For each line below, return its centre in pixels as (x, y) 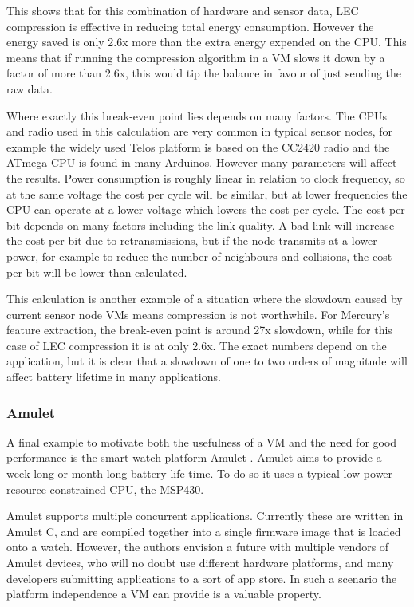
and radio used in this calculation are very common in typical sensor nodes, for (199, 131)
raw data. (30, 88)
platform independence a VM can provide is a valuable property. (164, 594)
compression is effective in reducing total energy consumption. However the (190, 26)
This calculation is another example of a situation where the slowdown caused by (205, 299)
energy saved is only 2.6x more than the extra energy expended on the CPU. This (207, 42)
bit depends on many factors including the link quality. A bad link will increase (201, 225)
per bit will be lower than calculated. (97, 272)
